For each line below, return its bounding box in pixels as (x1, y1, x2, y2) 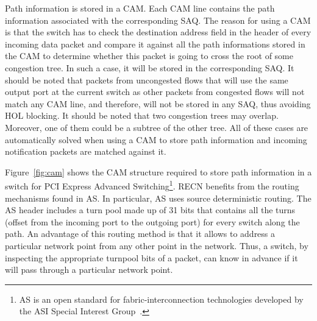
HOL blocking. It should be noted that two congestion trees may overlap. (5, 109, 279, 122)
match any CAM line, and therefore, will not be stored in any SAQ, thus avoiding (5, 97, 311, 110)
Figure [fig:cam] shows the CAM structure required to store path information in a (5, 165, 312, 178)
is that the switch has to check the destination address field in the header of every (5, 26, 312, 38)
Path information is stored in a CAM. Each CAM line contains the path (5, 2, 275, 14)
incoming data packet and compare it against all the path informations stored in (5, 37, 305, 50)
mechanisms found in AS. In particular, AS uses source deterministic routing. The (5, 191, 312, 204)
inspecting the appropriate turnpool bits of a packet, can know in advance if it (5, 251, 298, 264)
